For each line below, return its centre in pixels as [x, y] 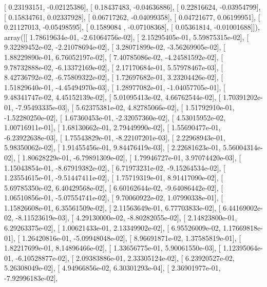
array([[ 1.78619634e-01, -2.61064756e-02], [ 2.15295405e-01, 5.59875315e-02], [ [127, 37]
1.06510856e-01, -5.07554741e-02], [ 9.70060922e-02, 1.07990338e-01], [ [114, 198]
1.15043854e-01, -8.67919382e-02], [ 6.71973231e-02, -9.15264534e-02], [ [115, 167]
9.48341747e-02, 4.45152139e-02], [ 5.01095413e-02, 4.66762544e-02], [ [112, 97]
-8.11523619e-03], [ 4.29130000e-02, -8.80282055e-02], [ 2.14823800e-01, [126, 218]
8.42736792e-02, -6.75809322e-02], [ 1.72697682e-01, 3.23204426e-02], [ [114, 77]
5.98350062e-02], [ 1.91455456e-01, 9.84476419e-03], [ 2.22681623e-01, [112, 147]
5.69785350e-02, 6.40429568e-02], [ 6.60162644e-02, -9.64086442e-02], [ [114, 187]
